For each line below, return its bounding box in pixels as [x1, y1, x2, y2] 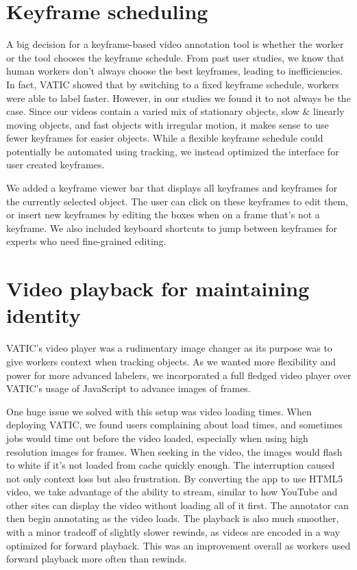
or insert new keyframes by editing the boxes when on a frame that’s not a [6, 207, 320, 222]
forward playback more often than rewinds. [6, 552, 187, 566]
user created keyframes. [6, 157, 105, 172]
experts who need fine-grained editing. [6, 234, 167, 248]
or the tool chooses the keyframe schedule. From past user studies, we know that [6, 50, 345, 64]
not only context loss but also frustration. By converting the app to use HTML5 [6, 471, 343, 485]
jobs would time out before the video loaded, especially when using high [6, 430, 308, 445]
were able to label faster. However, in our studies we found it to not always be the [6, 90, 351, 105]
